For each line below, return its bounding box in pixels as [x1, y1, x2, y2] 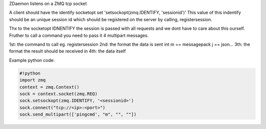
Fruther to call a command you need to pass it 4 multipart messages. [9, 32, 149, 38]
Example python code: [9, 57, 55, 63]
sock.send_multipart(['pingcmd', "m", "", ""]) [19, 112, 136, 117]
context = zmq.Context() [19, 84, 80, 90]
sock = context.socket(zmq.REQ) [19, 91, 98, 97]
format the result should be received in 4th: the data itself [9, 48, 126, 54]
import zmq [19, 77, 46, 83]
